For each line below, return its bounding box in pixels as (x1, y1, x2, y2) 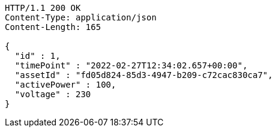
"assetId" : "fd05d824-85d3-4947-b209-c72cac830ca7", (14, 70, 273, 80)
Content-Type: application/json (5, 13, 157, 22)
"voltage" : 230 (14, 89, 91, 99)
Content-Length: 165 (5, 22, 101, 32)
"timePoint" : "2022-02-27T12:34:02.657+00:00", (14, 61, 248, 70)
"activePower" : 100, (14, 80, 116, 89)
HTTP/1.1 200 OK (5, 3, 81, 13)
